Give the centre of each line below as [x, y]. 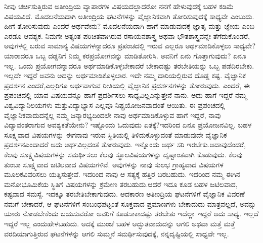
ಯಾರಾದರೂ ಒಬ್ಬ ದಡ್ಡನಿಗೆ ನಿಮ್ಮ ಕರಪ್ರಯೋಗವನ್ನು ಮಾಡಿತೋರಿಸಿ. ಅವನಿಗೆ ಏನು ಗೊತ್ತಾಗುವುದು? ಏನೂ [125, 55]
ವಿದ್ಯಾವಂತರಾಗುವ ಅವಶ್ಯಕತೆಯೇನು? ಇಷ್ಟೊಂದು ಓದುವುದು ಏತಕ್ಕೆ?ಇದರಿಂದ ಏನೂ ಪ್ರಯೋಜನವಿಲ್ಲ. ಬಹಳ [128, 125]
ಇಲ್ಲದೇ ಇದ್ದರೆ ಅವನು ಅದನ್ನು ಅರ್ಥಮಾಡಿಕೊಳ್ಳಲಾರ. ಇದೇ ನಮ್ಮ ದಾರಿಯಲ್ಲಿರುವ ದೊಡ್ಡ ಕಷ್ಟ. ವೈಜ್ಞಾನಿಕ [125, 75]
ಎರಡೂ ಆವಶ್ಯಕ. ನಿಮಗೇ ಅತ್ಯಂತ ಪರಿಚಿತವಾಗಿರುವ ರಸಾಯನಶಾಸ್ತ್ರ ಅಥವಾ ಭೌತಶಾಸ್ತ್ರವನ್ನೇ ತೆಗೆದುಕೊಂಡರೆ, [127, 36]
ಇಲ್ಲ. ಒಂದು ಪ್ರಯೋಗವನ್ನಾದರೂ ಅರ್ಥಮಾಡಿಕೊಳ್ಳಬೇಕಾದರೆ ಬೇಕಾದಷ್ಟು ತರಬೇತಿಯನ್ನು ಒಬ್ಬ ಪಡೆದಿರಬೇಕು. [129, 65]
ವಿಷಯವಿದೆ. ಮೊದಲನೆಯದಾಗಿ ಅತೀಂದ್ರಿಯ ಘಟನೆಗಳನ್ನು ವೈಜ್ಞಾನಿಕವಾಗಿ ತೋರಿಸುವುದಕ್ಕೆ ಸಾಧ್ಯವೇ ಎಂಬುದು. [129, 16]
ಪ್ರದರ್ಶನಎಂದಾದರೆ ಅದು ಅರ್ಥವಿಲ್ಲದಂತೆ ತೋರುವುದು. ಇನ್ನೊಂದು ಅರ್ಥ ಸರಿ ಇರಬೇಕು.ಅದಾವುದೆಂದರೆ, [125, 144]
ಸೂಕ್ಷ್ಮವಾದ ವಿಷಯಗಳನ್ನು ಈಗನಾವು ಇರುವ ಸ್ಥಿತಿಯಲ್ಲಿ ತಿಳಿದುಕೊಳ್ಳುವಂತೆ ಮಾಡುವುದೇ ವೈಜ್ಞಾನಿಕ [116, 134]
